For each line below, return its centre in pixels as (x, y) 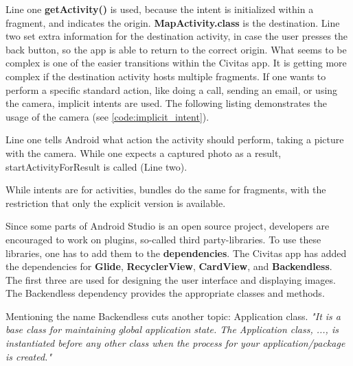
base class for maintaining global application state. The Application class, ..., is (172, 329)
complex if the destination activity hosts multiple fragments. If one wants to (166, 76)
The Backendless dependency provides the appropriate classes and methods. (165, 293)
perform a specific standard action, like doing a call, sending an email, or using (172, 89)
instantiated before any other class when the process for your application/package (175, 343)
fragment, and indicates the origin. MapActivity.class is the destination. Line (173, 22)
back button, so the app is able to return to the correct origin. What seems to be (176, 49)
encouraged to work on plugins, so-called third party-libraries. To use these (163, 239)
